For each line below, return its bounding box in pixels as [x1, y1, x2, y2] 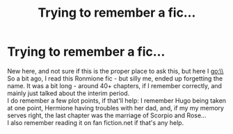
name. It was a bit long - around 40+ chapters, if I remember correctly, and [7, 81, 223, 90]
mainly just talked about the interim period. [7, 89, 130, 97]
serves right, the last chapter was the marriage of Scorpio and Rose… [7, 111, 207, 119]
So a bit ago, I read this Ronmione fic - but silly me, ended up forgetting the [7, 74, 223, 83]
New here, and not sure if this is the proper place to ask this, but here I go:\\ [7, 67, 224, 75]
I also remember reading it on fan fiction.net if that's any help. [7, 118, 184, 126]
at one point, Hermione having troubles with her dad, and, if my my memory [7, 103, 225, 112]
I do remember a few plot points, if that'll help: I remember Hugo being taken [7, 96, 227, 105]
